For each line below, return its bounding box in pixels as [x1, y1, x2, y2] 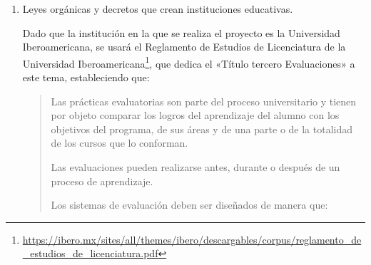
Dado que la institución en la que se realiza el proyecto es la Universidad [22, 25, 340, 40]
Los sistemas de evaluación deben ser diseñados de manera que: [51, 197, 328, 212]
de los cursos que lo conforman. [51, 135, 188, 150]
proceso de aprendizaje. [51, 173, 153, 188]
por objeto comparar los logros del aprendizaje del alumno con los [51, 108, 340, 123]
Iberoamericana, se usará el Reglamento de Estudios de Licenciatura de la [22, 39, 346, 54]
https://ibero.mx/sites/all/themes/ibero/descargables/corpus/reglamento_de [22, 232, 362, 246]
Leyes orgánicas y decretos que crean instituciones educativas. [22, 1, 293, 16]
